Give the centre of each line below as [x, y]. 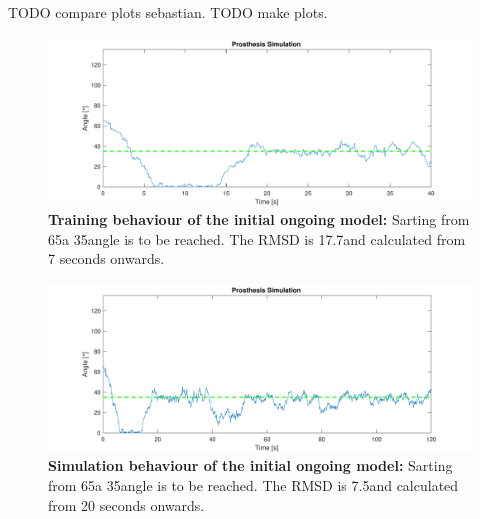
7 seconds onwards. [106, 258]
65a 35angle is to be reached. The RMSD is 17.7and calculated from [257, 238]
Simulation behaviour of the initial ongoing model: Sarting [250, 465]
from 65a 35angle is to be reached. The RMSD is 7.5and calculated [253, 485]
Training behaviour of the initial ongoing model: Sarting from [259, 219]
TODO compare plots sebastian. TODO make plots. [168, 12]
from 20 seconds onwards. [126, 504]
